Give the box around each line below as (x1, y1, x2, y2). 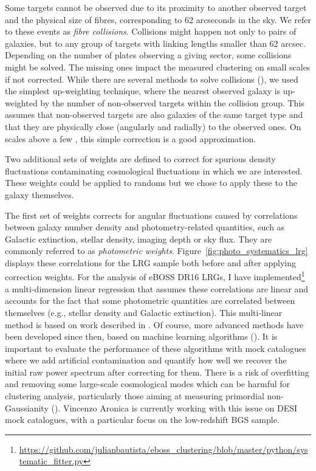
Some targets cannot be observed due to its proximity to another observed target (5, 1, 307, 13)
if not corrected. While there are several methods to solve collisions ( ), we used (5, 72, 298, 85)
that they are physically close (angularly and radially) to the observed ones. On (5, 120, 301, 132)
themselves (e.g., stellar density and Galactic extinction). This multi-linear (5, 306, 283, 318)
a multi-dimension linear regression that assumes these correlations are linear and (5, 282, 309, 295)
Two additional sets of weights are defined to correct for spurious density (5, 153, 276, 165)
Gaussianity (5, 401, 49, 414)
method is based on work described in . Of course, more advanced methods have (5, 318, 304, 331)
